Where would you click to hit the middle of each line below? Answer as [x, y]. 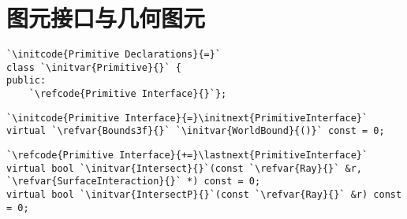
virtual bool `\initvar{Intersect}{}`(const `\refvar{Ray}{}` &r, [185, 168]
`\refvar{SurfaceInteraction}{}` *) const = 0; [134, 182]
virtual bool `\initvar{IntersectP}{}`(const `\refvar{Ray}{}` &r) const [204, 195]
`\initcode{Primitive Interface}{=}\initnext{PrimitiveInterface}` [187, 118]
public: [26, 81]
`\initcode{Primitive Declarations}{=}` [114, 55]
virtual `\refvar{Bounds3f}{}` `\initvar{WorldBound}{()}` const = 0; [196, 131]
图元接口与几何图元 [106, 18]
